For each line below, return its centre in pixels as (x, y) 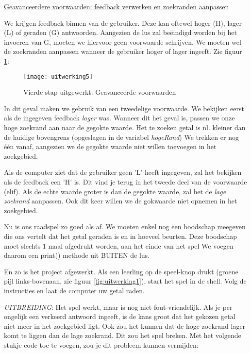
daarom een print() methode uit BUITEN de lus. (77, 255)
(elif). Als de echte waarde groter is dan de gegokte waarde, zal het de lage (115, 191)
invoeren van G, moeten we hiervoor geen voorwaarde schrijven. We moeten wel (123, 42)
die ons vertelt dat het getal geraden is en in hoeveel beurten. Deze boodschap (121, 236)
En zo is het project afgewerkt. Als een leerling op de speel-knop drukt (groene (121, 271)
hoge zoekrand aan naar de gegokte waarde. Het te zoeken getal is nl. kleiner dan (125, 127)
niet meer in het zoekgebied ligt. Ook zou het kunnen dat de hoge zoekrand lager (125, 326)
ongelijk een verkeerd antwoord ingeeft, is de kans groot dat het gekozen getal (120, 316)
